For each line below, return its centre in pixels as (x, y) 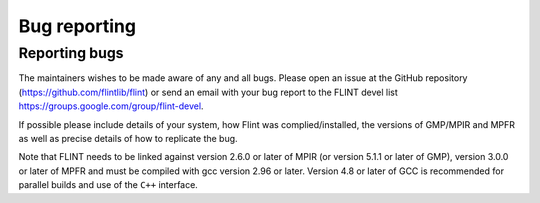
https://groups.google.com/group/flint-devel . (111, 106)
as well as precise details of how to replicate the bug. (128, 138)
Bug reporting (77, 26)
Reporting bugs (71, 53)
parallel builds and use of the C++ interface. (108, 185)
